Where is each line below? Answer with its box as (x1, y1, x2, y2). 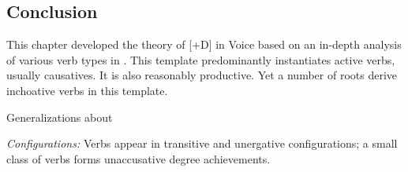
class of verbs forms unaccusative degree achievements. (6, 150, 271, 167)
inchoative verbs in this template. (6, 82, 168, 98)
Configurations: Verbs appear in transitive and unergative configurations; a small (6, 135, 398, 152)
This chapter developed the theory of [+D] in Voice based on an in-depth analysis (6, 36, 402, 53)
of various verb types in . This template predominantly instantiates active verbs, (6, 51, 395, 68)
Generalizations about (6, 108, 113, 125)
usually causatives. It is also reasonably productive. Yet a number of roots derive (6, 67, 398, 83)
